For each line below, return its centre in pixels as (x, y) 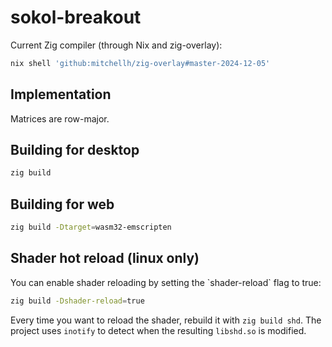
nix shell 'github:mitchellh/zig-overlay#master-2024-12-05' (140, 63)
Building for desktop (75, 150)
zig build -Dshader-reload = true (77, 301)
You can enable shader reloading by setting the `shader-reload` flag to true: (166, 282)
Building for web (62, 204)
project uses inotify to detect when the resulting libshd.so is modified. (158, 330)
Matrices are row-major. (60, 118)
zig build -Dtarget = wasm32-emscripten (91, 227)
